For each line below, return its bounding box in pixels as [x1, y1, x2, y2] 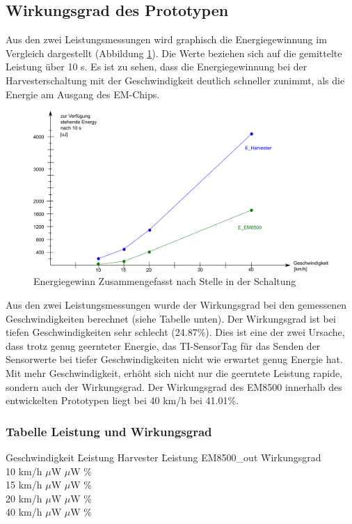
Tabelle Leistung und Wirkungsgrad [6, 422, 212, 440]
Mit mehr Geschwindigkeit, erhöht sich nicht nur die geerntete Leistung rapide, [6, 365, 343, 380]
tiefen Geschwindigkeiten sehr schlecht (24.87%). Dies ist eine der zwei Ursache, [6, 325, 345, 339]
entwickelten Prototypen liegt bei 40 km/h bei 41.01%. [6, 393, 239, 408]
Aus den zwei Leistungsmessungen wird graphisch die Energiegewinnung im [6, 32, 327, 47]
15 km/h [6, 477, 42, 492]
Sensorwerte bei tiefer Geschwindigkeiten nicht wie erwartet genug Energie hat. [6, 352, 343, 367]
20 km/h [6, 491, 42, 505]
